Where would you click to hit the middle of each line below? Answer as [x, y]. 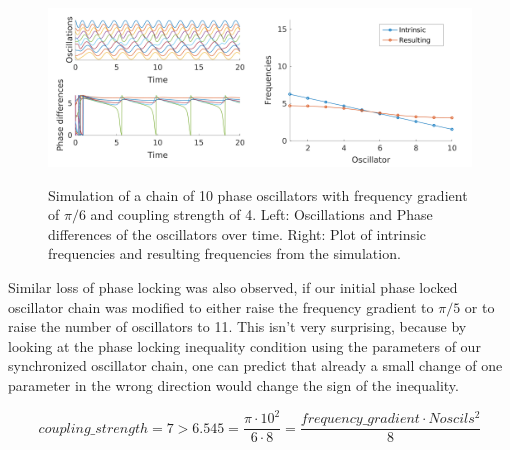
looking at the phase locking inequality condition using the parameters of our [244, 345]
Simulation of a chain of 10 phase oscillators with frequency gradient [258, 194]
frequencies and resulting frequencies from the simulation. [224, 253]
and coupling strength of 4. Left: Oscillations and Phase [261, 214]
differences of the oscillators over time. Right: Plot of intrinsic [237, 233]
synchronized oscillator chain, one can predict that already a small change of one [255, 365]
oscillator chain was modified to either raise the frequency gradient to [221, 306]
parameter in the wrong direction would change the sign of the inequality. [233, 384]
